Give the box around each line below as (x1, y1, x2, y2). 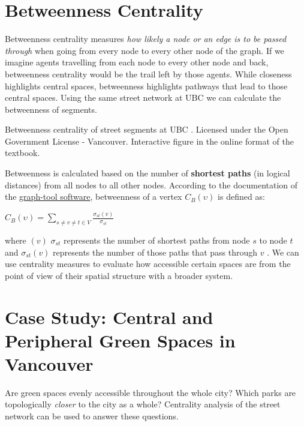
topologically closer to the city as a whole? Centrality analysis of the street (5, 398, 281, 410)
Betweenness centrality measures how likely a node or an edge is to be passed (5, 32, 287, 45)
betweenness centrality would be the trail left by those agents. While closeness (5, 67, 292, 80)
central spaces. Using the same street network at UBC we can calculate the (5, 91, 281, 104)
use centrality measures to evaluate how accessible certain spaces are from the (5, 257, 291, 270)
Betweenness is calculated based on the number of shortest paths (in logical (5, 167, 290, 179)
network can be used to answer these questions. (5, 410, 179, 422)
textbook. (5, 146, 40, 159)
